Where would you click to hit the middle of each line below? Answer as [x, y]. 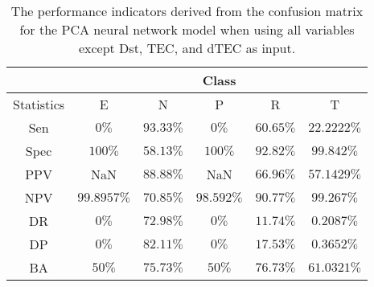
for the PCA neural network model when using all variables [187, 29]
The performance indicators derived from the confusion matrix [187, 11]
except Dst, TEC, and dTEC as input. [187, 48]
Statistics [39, 104]
